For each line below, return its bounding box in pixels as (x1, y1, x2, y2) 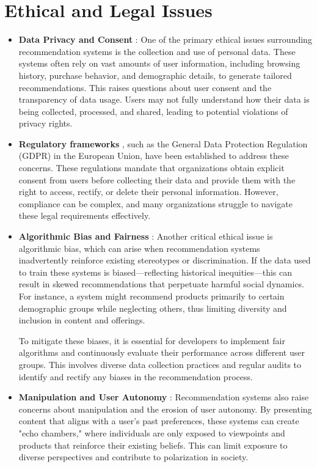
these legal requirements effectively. (18, 209, 151, 222)
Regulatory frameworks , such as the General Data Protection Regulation (18, 137, 308, 150)
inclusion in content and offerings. (18, 314, 145, 326)
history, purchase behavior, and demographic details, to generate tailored (18, 68, 292, 81)
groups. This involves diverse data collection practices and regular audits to (18, 358, 302, 370)
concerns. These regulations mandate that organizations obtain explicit (18, 161, 285, 174)
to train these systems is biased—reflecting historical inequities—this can (18, 265, 293, 278)
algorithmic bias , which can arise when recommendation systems (18, 241, 260, 254)
